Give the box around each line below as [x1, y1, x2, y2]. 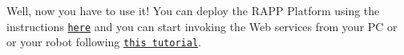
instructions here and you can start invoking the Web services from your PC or [6, 18, 398, 34]
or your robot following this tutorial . [6, 33, 201, 50]
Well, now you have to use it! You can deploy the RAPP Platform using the [6, 2, 380, 18]
